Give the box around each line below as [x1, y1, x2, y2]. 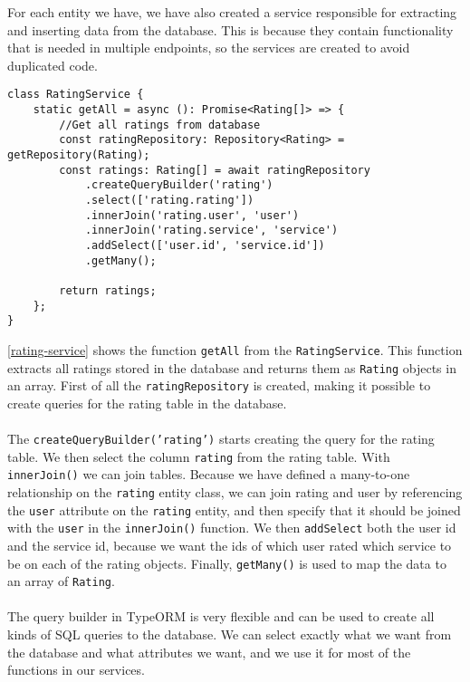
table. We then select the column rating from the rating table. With [7, 447, 390, 466]
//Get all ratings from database [59, 118, 261, 131]
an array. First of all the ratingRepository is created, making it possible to [7, 376, 431, 395]
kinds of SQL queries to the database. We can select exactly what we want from [7, 625, 452, 644]
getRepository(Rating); [7, 149, 150, 161]
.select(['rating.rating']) [84, 193, 254, 207]
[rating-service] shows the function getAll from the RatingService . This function [7, 340, 463, 359]
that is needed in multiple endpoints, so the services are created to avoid [7, 38, 410, 57]
